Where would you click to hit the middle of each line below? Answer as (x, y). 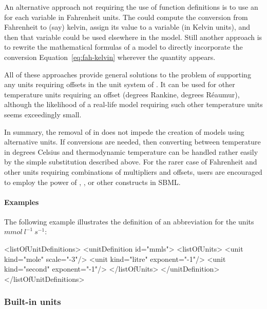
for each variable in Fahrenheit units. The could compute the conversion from (126, 17)
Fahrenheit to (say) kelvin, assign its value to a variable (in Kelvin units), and (127, 27)
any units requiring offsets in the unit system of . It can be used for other (120, 84)
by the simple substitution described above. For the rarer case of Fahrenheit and (131, 162)
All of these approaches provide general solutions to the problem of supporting (128, 74)
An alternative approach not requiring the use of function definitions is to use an (131, 7)
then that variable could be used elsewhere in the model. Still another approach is (133, 37)
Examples (22, 202)
